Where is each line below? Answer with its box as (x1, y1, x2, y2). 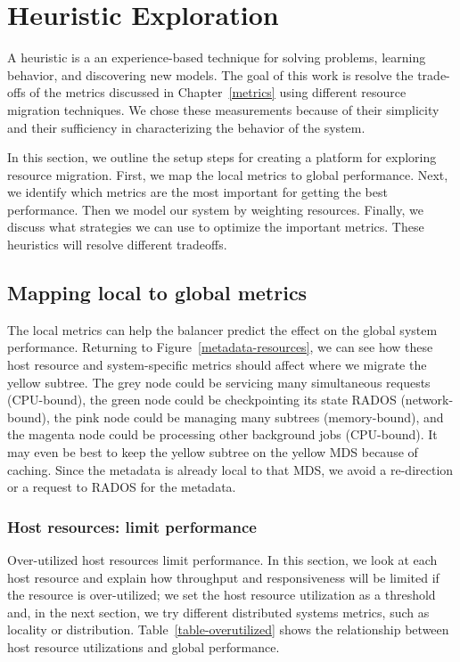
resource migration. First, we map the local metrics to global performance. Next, (7, 165, 448, 184)
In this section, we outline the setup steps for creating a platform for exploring (7, 148, 437, 167)
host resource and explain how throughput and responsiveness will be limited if (7, 568, 439, 586)
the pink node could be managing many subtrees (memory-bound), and (53, 407, 444, 426)
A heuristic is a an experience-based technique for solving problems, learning (7, 48, 426, 67)
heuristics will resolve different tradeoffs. (7, 235, 227, 254)
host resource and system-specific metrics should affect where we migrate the (7, 356, 427, 374)
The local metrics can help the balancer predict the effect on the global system (7, 320, 438, 339)
